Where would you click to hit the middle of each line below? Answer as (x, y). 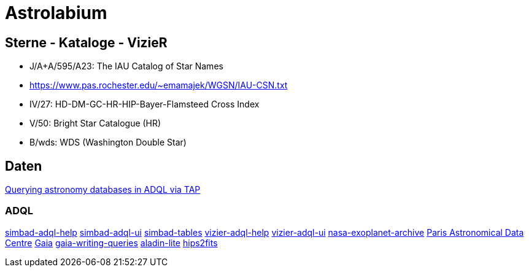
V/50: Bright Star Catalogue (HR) (95, 123)
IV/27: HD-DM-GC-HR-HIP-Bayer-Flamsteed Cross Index (145, 104)
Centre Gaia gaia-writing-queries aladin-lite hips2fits (111, 243)
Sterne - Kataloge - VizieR (86, 42)
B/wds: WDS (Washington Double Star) (108, 142)
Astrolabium (56, 13)
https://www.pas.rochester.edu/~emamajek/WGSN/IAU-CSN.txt (159, 85)
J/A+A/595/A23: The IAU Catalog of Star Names (126, 66)
